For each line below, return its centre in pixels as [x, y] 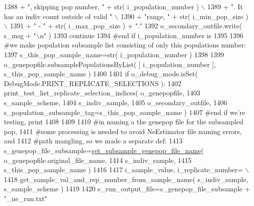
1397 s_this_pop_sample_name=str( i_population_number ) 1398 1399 [114, 54]
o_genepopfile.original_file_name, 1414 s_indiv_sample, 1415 [98, 160]
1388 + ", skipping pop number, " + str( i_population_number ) [102, 6]
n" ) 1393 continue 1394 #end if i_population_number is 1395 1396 [142, 35]
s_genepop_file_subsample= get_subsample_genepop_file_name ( [104, 150]
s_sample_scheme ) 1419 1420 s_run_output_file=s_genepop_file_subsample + [127, 189]
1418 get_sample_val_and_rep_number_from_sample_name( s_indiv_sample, [126, 179]
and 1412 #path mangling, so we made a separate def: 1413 [93, 141]
